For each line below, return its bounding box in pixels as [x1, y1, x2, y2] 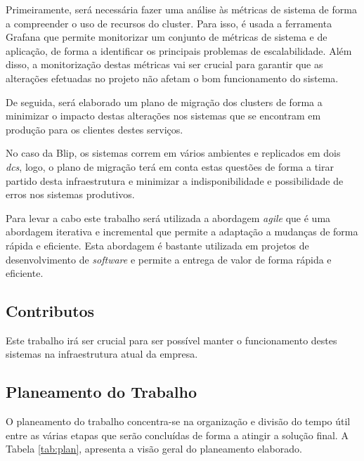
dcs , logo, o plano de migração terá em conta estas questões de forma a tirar [6, 159, 334, 174]
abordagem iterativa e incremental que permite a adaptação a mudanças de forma [6, 224, 358, 239]
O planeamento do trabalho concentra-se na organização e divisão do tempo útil [6, 414, 351, 429]
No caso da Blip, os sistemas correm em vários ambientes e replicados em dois [6, 145, 341, 160]
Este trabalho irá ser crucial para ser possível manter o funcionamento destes [6, 332, 337, 347]
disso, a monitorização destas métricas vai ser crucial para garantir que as [6, 57, 323, 72]
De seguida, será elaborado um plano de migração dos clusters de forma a [6, 94, 323, 109]
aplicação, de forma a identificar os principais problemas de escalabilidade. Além [6, 43, 352, 58]
